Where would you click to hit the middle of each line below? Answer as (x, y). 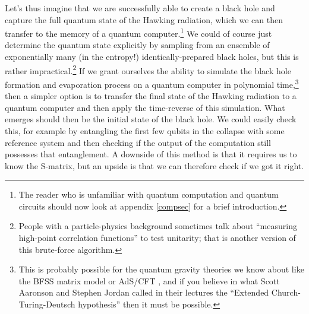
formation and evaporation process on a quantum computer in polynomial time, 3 (152, 83)
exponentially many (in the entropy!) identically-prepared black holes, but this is (152, 57)
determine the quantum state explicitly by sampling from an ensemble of (137, 45)
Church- (286, 292)
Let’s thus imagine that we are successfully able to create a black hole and (140, 8)
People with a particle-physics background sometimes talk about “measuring (158, 226)
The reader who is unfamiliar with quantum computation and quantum (149, 194)
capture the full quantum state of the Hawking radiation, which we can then (144, 19)
